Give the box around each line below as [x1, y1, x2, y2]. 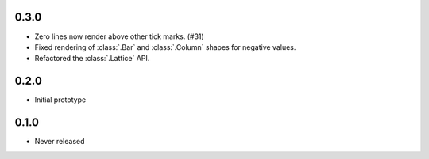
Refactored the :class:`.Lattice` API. [34, 54, 150, 63]
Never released [34, 137, 85, 146]
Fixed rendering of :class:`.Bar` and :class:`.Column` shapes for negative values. [34, 42, 296, 51]
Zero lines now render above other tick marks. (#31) [34, 32, 204, 41]
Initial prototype [34, 95, 87, 104]
